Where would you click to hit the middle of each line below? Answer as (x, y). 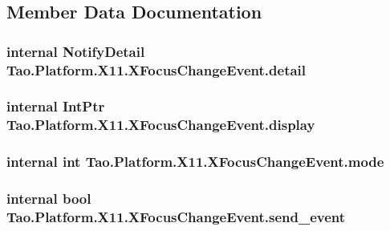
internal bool (49, 199)
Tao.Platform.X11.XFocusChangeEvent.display (161, 125)
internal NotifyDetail (76, 51)
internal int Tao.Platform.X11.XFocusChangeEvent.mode (195, 162)
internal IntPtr (56, 106)
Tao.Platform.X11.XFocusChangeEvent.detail (156, 69)
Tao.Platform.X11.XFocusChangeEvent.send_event (176, 217)
